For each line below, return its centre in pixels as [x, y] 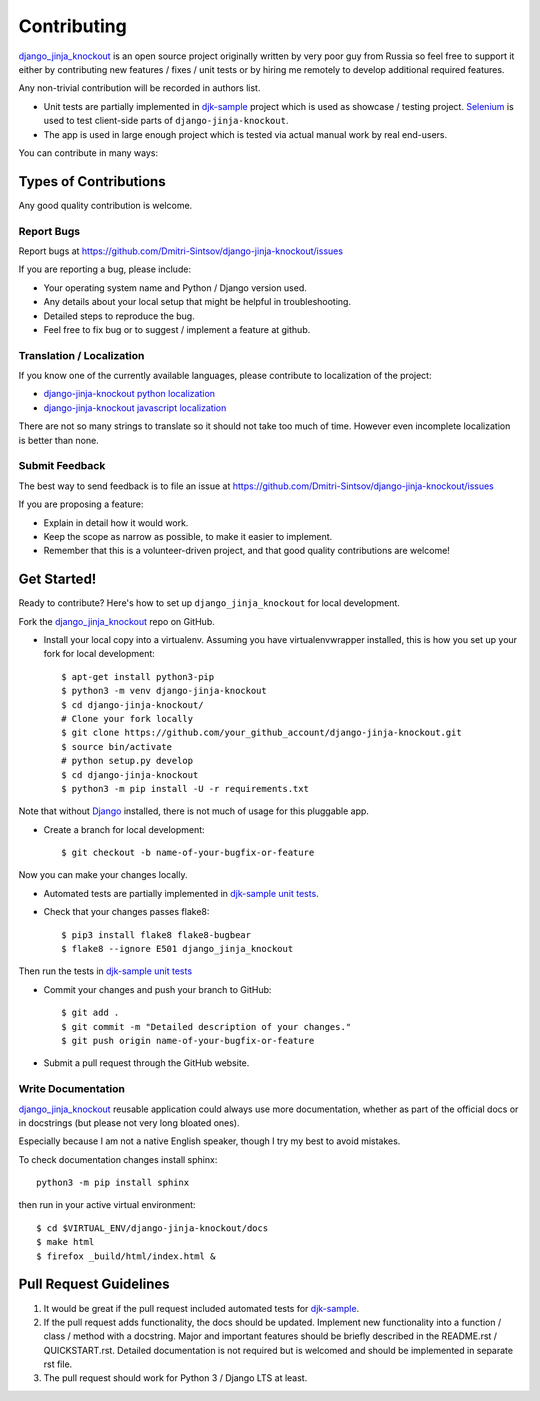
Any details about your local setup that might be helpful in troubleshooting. [197, 302]
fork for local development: [99, 654]
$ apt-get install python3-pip [138, 676]
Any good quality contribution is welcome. [105, 205]
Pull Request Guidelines [94, 1284]
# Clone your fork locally [127, 718]
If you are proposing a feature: [81, 504]
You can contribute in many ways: [88, 152]
